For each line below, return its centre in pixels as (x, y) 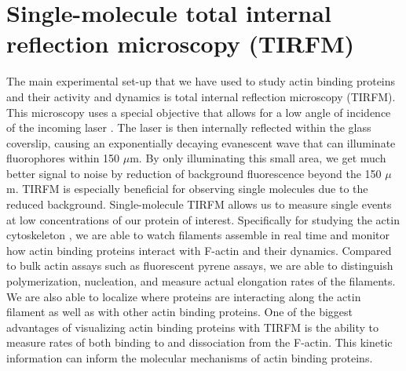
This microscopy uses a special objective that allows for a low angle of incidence (199, 112)
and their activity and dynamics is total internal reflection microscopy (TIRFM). (201, 96)
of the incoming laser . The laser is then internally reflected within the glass (189, 127)
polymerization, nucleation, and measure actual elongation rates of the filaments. (201, 281)
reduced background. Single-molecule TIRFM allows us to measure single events (199, 204)
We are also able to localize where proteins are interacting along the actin (184, 296)
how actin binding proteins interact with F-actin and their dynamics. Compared (199, 250)
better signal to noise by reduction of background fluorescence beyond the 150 (194, 173)
